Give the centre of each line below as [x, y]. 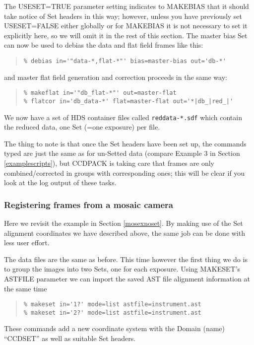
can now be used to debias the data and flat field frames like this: [104, 45]
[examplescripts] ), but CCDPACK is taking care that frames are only [109, 163]
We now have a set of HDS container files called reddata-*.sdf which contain [123, 117]
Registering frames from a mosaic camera [89, 204]
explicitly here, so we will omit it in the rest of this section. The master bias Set [126, 35]
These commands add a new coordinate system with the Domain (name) [114, 328]
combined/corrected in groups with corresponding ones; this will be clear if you [125, 172]
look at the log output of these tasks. [60, 182]
